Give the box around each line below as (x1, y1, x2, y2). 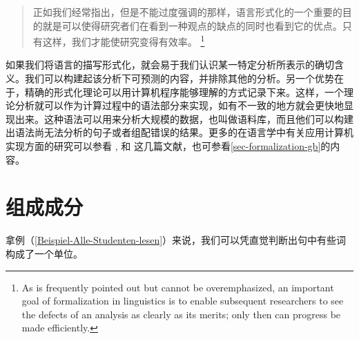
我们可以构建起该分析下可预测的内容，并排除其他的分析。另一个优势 (24, 71, 334, 86)
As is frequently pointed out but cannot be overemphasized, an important (21, 280, 334, 294)
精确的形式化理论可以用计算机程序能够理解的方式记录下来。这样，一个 (24, 84, 344, 99)
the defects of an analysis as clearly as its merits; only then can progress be (21, 307, 341, 321)
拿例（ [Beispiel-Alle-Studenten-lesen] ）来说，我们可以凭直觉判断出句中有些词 (6, 233, 347, 247)
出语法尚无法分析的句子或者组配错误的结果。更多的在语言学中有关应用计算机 (6, 125, 353, 139)
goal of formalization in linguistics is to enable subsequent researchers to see (21, 293, 344, 308)
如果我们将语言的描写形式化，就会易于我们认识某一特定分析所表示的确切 (6, 57, 334, 72)
